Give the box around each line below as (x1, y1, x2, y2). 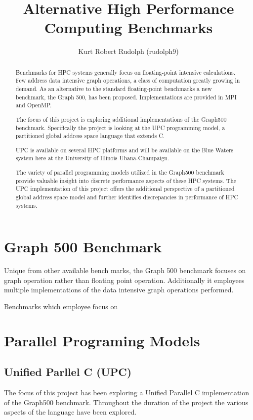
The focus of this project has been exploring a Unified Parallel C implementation (4, 387, 250, 398)
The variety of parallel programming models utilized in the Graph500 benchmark (15, 168, 224, 176)
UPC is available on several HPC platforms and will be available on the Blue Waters (15, 145, 234, 154)
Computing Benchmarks (44, 17, 213, 38)
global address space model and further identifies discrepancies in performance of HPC (15, 192, 239, 201)
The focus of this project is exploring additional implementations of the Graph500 (15, 115, 227, 123)
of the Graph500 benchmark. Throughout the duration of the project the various (4, 397, 249, 407)
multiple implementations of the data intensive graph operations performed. (4, 284, 234, 295)
